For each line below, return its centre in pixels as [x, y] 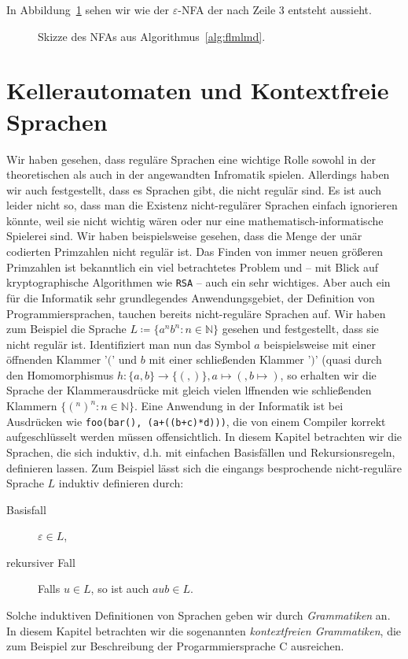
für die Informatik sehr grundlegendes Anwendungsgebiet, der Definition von [191, 297]
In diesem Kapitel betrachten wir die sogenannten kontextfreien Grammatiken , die [204, 630]
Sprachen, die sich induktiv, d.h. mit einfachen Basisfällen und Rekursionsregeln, [201, 452]
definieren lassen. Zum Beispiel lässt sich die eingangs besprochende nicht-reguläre [204, 467]
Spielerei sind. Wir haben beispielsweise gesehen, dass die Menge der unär [184, 236]
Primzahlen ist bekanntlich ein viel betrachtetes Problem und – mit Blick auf [192, 267]
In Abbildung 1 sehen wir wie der [88, 9]
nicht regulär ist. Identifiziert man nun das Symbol [129, 344]
